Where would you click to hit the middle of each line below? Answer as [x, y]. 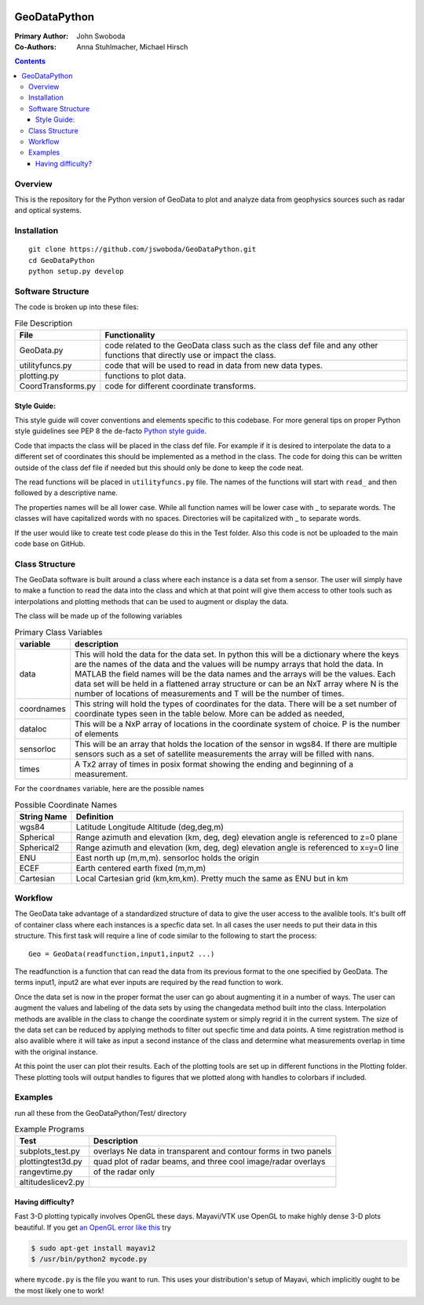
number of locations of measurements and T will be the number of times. [210, 693]
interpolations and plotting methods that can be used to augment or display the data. [152, 601]
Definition [95, 816]
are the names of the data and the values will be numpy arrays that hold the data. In [229, 664]
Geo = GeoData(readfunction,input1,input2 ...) [122, 954]
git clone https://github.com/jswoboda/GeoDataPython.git [143, 250]
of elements [97, 734]
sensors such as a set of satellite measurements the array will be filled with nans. [225, 753]
